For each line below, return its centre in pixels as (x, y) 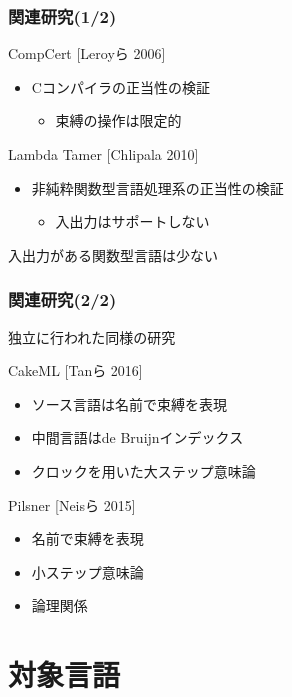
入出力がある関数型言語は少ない (113, 254)
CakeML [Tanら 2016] (75, 370)
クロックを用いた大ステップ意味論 (143, 470)
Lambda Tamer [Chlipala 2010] (103, 154)
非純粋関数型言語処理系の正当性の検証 (157, 187)
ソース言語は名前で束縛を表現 (129, 403)
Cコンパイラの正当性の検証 (120, 86)
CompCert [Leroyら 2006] (87, 53)
